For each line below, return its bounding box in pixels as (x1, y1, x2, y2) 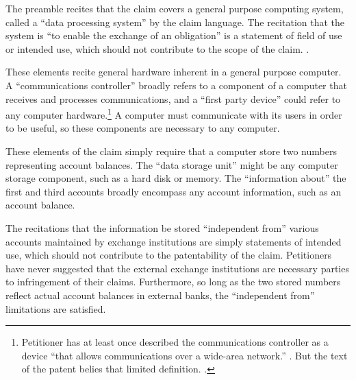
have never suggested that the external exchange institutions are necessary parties (5, 261, 349, 275)
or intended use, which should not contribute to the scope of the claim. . (5, 41, 309, 56)
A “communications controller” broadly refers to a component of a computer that (5, 78, 347, 92)
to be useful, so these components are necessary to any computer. (5, 121, 280, 135)
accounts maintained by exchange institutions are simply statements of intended (5, 234, 342, 248)
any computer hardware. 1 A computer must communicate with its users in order (5, 106, 342, 121)
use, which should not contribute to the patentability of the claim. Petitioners (5, 248, 332, 262)
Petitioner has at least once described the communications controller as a (21, 335, 329, 349)
